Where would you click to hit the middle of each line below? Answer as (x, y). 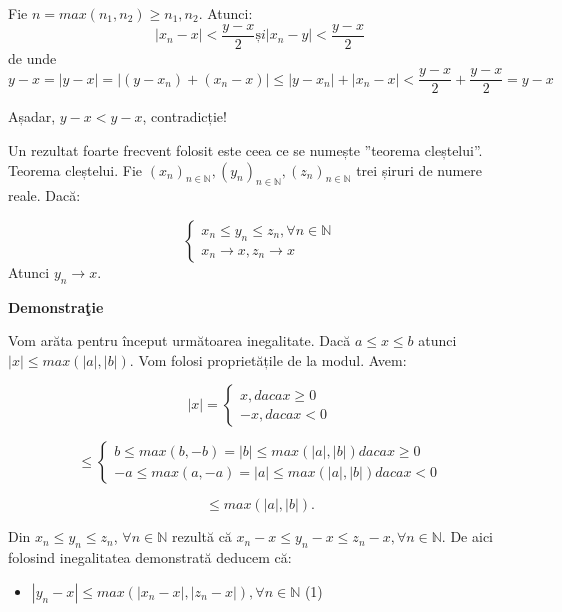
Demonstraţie (56, 306)
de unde (32, 57)
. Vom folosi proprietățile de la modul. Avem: (268, 359)
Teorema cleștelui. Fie (75, 169)
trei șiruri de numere (419, 169)
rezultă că (201, 536)
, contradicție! (184, 116)
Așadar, (32, 116)
